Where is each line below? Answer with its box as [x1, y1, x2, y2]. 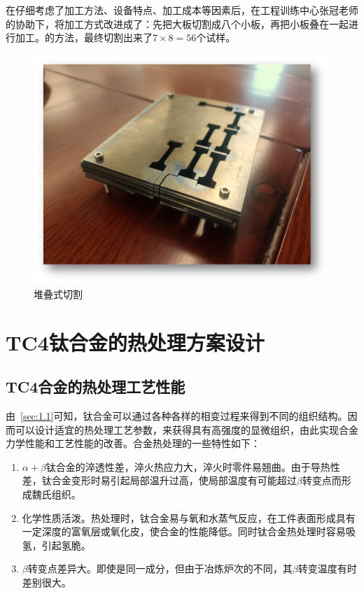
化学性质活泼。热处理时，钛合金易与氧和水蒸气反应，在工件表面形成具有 [22, 510, 356, 525]
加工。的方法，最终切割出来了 [15, 30, 153, 45]
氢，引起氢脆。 [22, 537, 91, 552]
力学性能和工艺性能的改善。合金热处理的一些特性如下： [6, 436, 260, 451]
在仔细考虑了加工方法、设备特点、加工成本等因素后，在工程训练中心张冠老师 [6, 3, 358, 17]
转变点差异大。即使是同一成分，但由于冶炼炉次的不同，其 [27, 561, 293, 576]
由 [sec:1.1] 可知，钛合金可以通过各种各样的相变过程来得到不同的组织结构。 [6, 409, 348, 423]
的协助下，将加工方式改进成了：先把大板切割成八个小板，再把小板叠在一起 [6, 16, 349, 31]
